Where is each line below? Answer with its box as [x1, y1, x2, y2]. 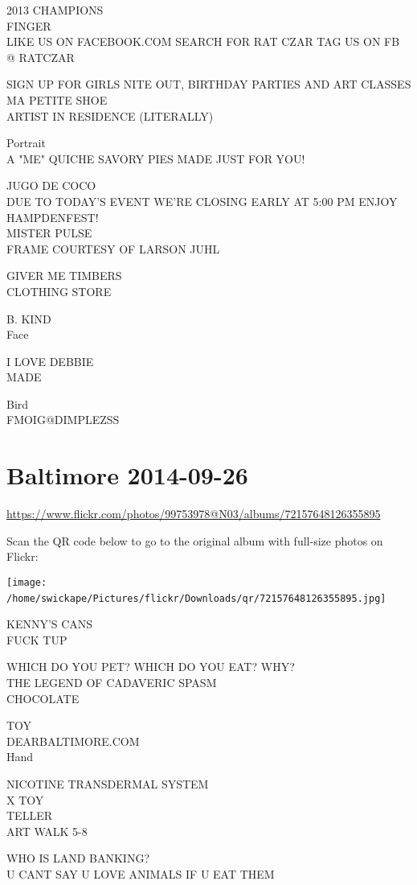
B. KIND [6, 310, 51, 327]
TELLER [6, 807, 52, 824]
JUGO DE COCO [6, 177, 96, 194]
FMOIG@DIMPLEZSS [6, 411, 120, 428]
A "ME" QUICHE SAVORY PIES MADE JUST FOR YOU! [6, 150, 305, 167]
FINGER [6, 17, 51, 34]
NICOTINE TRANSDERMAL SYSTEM [6, 776, 209, 792]
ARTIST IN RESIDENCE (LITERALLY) [6, 107, 214, 124]
